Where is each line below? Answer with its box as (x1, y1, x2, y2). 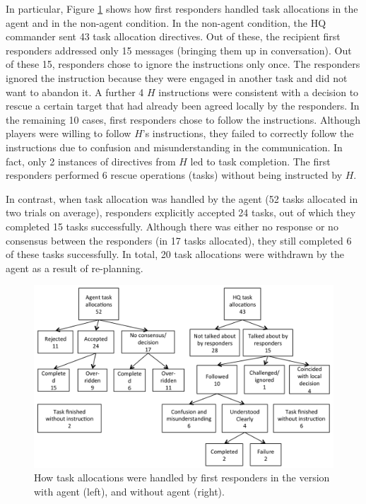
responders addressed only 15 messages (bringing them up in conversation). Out (6, 42, 352, 57)
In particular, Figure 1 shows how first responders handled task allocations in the (6, 1, 358, 16)
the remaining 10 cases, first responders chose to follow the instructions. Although (6, 112, 361, 127)
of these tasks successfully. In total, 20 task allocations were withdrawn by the (6, 247, 344, 262)
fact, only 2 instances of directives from (6, 153, 176, 168)
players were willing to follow (6, 126, 131, 141)
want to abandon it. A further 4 (6, 84, 144, 99)
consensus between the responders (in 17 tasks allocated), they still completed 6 (6, 233, 352, 247)
